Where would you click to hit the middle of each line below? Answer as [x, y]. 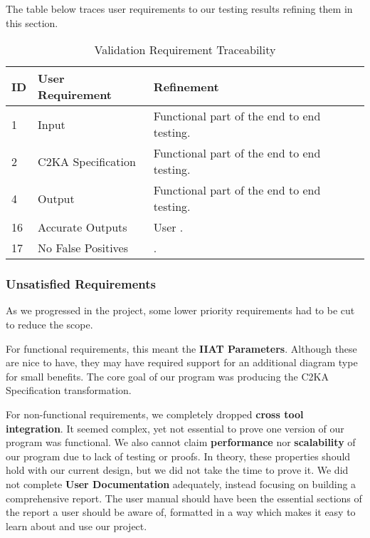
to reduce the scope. [49, 324]
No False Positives [83, 248]
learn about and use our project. [76, 526]
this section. [32, 22]
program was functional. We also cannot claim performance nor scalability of [181, 442]
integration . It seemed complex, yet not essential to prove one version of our [175, 428]
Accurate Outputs [83, 227]
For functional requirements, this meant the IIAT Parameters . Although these [181, 348]
